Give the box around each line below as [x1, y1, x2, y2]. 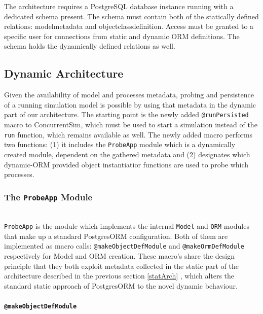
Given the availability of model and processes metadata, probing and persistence [4, 89, 254, 100]
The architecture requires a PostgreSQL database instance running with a [4, 1, 234, 11]
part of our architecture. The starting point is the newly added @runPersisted [4, 109, 249, 120]
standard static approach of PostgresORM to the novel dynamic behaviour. [4, 280, 238, 291]
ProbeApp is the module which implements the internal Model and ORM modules [4, 221, 249, 231]
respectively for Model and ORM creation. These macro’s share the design [4, 250, 235, 261]
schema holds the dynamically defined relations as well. [4, 41, 175, 51]
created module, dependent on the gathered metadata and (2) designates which [4, 149, 250, 159]
